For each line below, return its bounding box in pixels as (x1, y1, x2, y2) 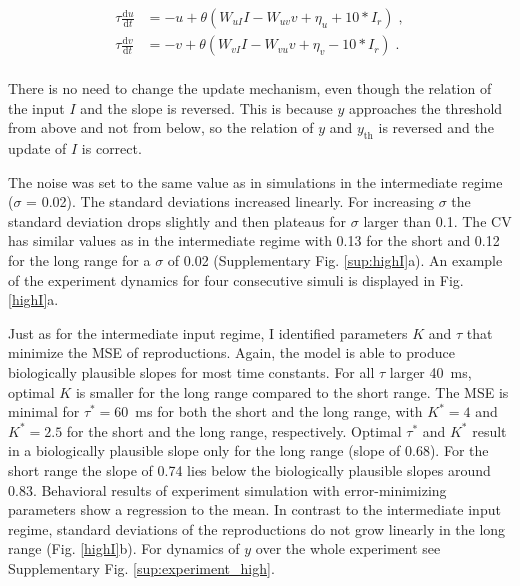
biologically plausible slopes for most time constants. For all (8, 362, 375, 383)
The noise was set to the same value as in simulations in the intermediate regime (8, 171, 503, 192)
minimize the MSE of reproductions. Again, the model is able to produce (8, 342, 455, 363)
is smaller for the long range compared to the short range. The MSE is (75, 381, 509, 402)
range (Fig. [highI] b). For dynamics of (8, 538, 240, 559)
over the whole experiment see (255, 538, 441, 559)
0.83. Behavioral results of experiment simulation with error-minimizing (8, 479, 447, 500)
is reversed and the (378, 117, 494, 138)
